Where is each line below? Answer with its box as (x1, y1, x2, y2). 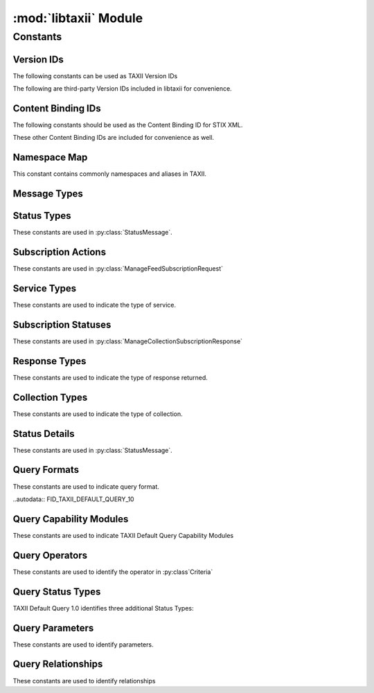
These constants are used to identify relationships (12, 676, 156, 685)
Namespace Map (12, 152, 88, 163)
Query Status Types (12, 586, 101, 597)
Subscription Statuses (12, 318, 112, 330)
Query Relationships (12, 658, 103, 670)
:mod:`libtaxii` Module (12, 10, 143, 26)
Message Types (12, 188, 83, 200)
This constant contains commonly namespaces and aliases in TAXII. (12, 170, 207, 178)
